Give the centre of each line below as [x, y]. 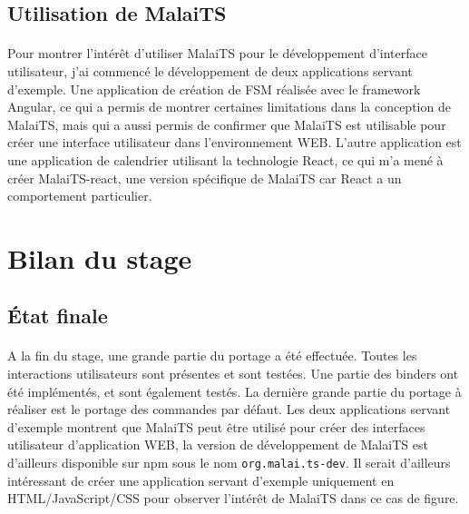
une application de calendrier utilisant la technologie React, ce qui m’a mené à [225, 159]
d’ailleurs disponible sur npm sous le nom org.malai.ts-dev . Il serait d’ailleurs [229, 463]
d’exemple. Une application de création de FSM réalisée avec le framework [214, 89]
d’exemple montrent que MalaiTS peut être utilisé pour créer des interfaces [216, 426]
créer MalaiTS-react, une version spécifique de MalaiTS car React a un [205, 178]
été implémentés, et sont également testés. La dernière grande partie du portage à [234, 391]
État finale [58, 316]
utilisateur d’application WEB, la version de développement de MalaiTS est [218, 445]
